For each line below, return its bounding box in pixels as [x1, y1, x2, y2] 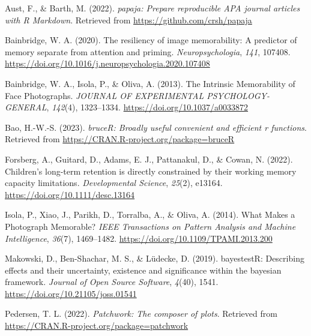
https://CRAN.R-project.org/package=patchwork [5, 319, 189, 332]
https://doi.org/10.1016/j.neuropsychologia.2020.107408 [5, 57, 210, 70]
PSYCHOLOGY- [207, 89, 270, 101]
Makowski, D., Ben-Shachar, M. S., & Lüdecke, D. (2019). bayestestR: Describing [5, 252, 304, 265]
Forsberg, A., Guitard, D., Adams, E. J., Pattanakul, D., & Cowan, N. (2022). [5, 152, 293, 165]
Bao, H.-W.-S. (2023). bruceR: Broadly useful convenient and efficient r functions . [5, 121, 307, 133]
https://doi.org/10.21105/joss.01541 [5, 287, 137, 299]
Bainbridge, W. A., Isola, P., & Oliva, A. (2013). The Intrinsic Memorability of [5, 77, 295, 89]
